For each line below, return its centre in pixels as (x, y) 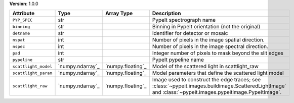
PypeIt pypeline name (178, 60)
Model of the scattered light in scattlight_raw (205, 67)
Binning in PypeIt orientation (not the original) (206, 27)
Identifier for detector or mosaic (190, 33)
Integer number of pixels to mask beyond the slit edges (218, 53)
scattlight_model (32, 66)
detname (21, 33)
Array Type (119, 14)
